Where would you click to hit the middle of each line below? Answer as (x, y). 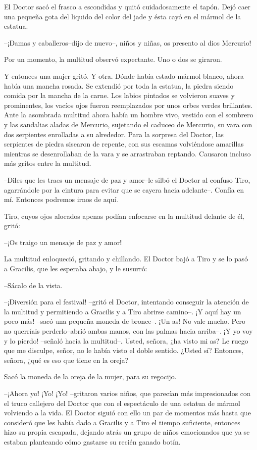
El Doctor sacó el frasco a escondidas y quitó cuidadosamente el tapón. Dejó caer (127, 6)
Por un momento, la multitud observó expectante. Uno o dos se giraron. (113, 59)
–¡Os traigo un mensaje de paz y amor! (63, 242)
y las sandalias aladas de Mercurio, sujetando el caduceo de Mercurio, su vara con (128, 124)
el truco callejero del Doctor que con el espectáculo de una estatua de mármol (122, 403)
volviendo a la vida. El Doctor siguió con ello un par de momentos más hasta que (128, 413)
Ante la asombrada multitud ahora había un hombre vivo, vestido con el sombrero (129, 115)
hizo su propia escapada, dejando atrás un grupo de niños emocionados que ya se (127, 432)
